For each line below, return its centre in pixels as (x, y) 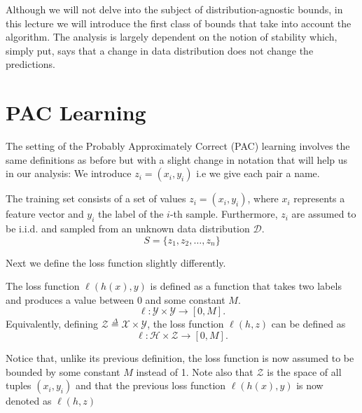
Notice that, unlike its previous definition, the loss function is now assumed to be (180, 358)
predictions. (30, 64)
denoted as (29, 401)
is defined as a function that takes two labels (246, 286)
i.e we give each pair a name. (258, 173)
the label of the (131, 214)
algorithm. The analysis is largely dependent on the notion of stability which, (172, 37)
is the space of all (304, 371)
